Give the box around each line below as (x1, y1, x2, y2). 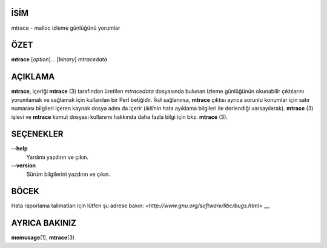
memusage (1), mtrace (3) (11, 234, 75, 241)
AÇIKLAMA (11, 72, 55, 82)
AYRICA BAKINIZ (11, 218, 77, 229)
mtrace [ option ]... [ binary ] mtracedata (11, 56, 108, 63)
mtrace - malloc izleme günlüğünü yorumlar (11, 24, 121, 32)
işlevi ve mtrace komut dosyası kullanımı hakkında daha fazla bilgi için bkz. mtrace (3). (11, 113, 228, 121)
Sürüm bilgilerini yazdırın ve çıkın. (26, 170, 110, 178)
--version (11, 162, 36, 169)
